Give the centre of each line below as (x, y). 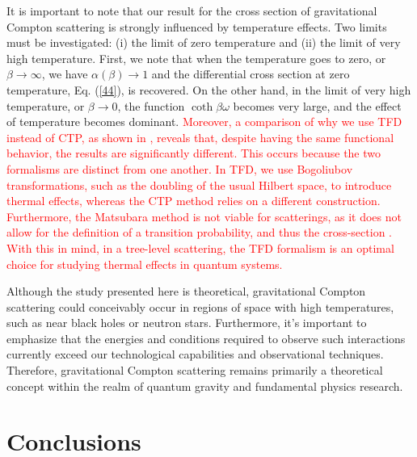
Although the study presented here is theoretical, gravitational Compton (186, 291)
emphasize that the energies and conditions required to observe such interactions (206, 338)
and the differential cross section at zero (251, 74)
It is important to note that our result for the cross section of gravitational (192, 10)
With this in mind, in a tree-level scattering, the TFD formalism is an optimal (200, 247)
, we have (65, 74)
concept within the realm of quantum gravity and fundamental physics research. (205, 386)
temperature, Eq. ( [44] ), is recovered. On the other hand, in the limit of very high (209, 89)
